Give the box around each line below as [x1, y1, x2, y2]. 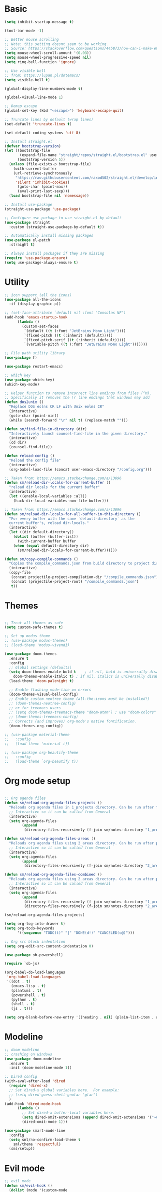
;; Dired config [4, 1074, 37, 1079]
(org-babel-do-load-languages [4, 970, 66, 975]
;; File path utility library [4, 351, 66, 356]
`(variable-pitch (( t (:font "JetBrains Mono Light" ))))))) [24, 342, 148, 347]
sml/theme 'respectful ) [13, 1141, 61, 1147]
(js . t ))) [11, 1006, 33, 1011]
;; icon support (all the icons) [4, 293, 72, 298]
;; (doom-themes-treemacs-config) [9, 715, 78, 719]
